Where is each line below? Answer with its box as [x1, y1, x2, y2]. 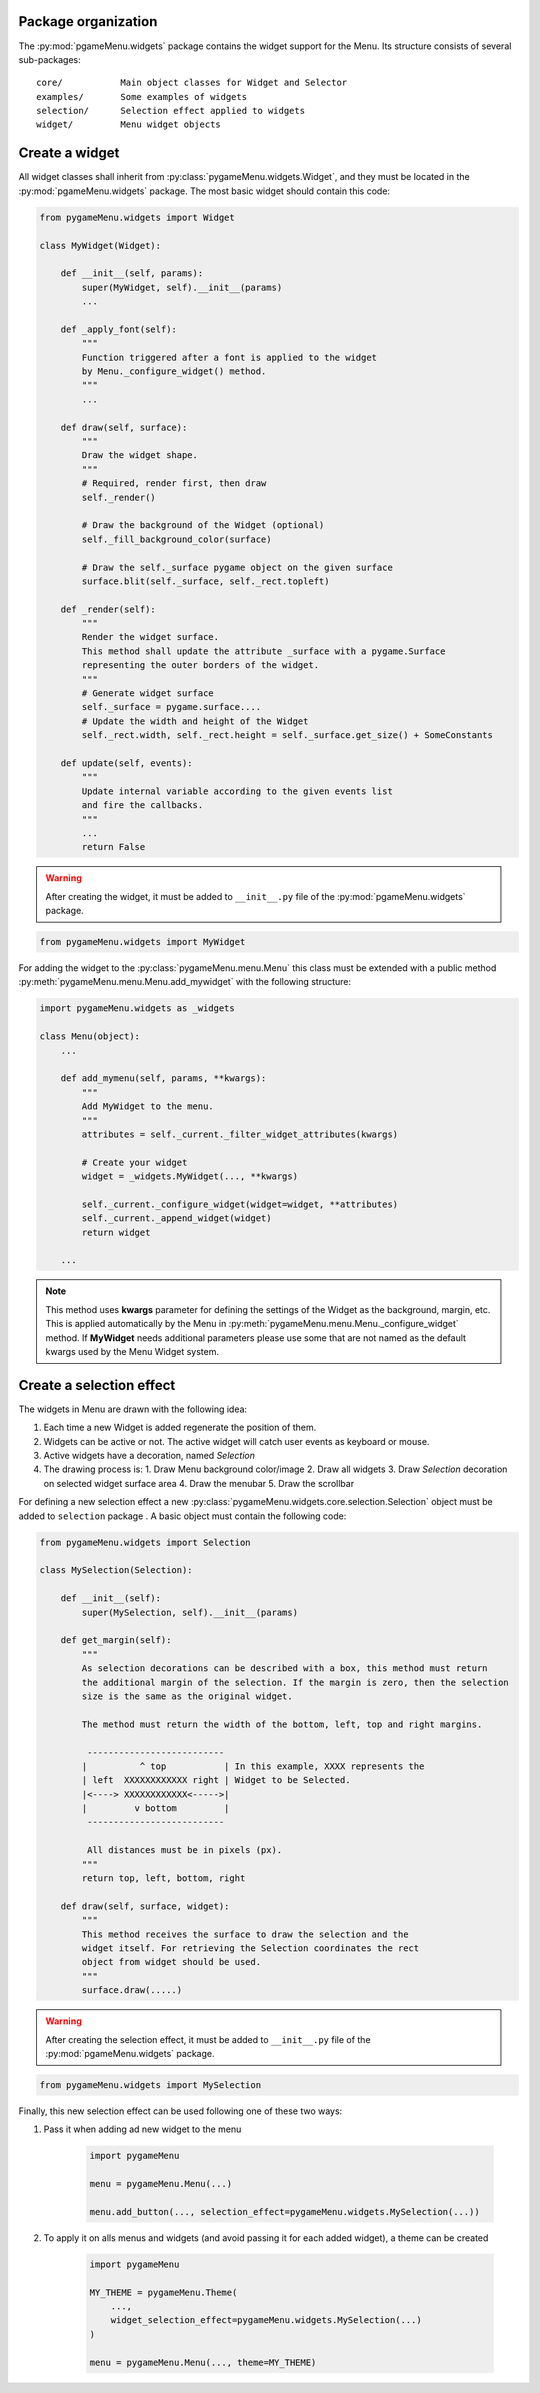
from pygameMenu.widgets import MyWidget [39, 936, 246, 948]
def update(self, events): [60, 757, 194, 769]
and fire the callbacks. [81, 800, 204, 811]
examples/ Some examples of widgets [36, 91, 248, 102]
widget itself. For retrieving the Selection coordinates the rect [81, 1942, 420, 1954]
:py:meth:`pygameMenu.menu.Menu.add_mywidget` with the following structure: [18, 976, 352, 988]
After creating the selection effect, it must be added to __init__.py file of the [45, 2033, 371, 2045]
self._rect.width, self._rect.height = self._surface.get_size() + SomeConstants [81, 730, 494, 741]
